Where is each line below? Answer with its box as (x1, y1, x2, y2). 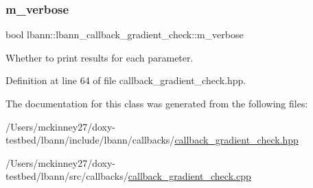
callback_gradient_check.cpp (128, 169, 251, 183)
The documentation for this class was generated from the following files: (5, 96, 308, 110)
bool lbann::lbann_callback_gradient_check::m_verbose (5, 27, 244, 42)
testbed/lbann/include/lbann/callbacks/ (5, 133, 175, 147)
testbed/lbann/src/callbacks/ (5, 169, 128, 183)
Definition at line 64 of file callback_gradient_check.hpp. (5, 73, 246, 88)
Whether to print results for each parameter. (5, 50, 194, 64)
